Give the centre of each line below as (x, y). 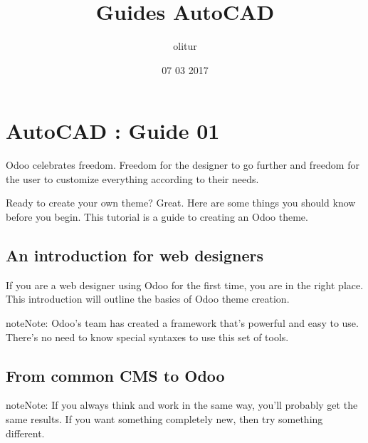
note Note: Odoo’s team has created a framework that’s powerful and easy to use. (182, 323)
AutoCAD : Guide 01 (113, 131)
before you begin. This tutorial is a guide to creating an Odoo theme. (157, 217)
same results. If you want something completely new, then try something (164, 419)
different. (25, 433)
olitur (185, 46)
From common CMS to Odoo (115, 375)
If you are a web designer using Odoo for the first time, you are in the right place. (185, 285)
